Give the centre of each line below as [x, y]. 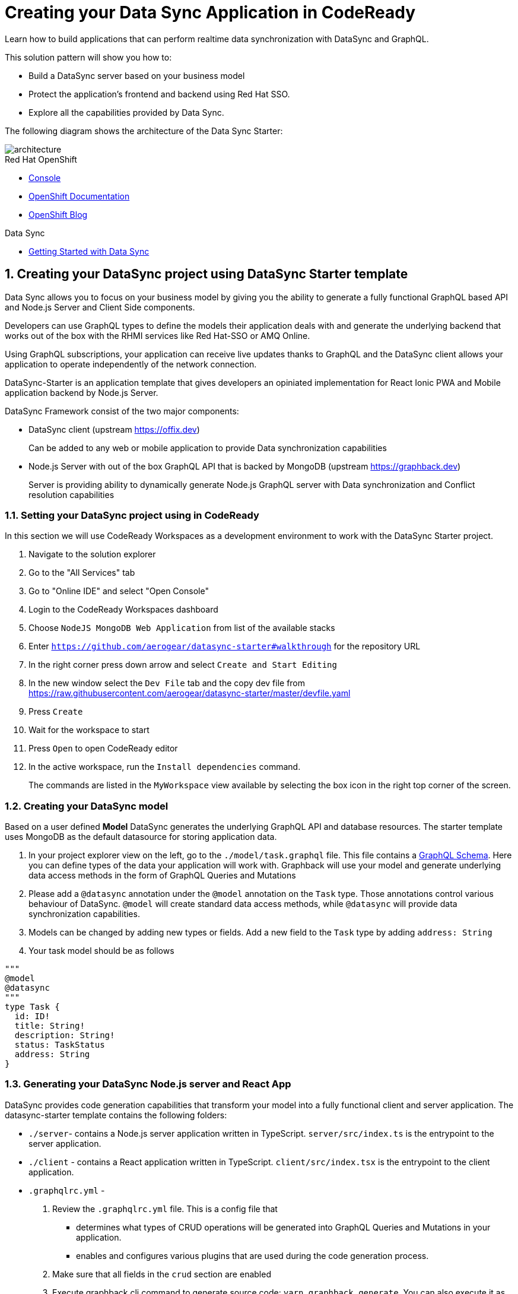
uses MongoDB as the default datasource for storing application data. [141, 837]
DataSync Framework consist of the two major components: [122, 411]
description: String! [65, 1035]
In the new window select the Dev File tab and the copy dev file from [167, 683]
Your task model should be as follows [101, 951]
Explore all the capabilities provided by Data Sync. [126, 112]
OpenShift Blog [58, 214]
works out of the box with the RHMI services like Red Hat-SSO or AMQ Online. [158, 335]
